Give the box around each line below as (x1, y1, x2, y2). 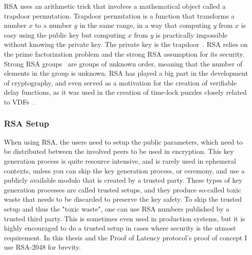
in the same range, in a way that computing (79, 20, 211, 30)
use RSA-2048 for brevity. (4, 242, 81, 252)
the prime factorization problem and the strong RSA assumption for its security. (4, 48, 245, 59)
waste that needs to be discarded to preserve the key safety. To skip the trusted (4, 194, 242, 204)
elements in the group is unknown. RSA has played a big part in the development (4, 68, 248, 78)
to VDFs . (4, 96, 35, 106)
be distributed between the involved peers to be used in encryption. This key (4, 146, 234, 156)
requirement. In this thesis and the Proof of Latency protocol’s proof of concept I (4, 232, 247, 242)
